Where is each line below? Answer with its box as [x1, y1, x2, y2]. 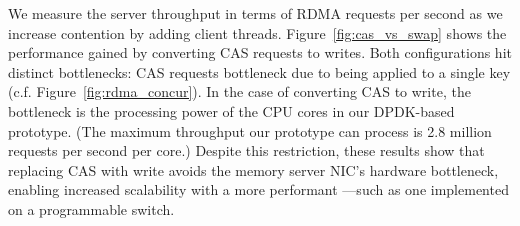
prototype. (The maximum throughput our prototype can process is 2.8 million [8, 120, 492, 141]
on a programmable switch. [8, 198, 175, 219]
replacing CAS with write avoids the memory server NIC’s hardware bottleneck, [8, 159, 499, 180]
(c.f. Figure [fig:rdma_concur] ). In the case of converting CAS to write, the [8, 81, 471, 102]
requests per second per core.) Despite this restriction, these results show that [8, 140, 485, 161]
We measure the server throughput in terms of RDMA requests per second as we [8, 3, 503, 23]
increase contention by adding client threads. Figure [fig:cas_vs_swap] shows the [8, 22, 507, 43]
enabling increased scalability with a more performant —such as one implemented [8, 179, 509, 200]
